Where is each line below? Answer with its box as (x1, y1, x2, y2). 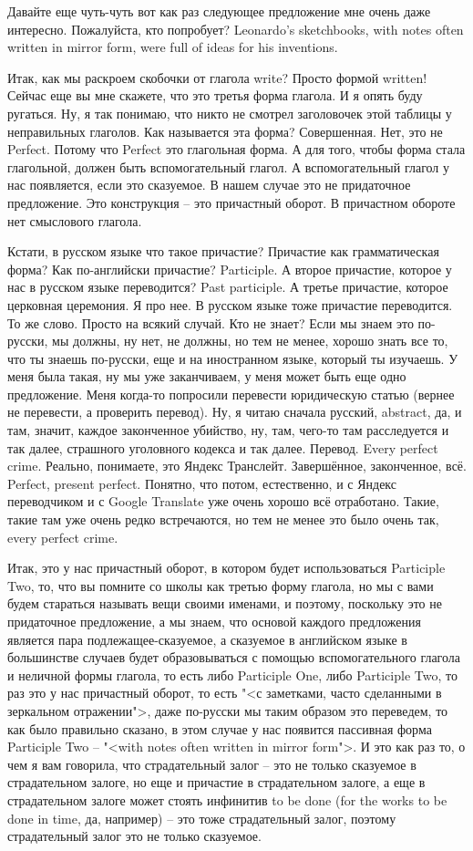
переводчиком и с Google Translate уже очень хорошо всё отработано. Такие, (7, 492, 439, 511)
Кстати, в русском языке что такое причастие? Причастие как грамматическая (7, 242, 439, 261)
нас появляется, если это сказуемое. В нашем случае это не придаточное (7, 175, 411, 194)
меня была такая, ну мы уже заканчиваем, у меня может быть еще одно (7, 367, 406, 386)
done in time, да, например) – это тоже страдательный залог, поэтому (7, 808, 396, 827)
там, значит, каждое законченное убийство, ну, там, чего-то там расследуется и (7, 420, 449, 440)
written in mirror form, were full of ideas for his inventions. (7, 37, 338, 57)
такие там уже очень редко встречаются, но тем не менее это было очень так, (7, 510, 439, 529)
